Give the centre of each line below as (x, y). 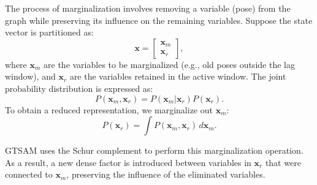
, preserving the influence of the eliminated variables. (166, 174)
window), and (30, 76)
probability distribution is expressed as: (79, 88)
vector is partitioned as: (49, 32)
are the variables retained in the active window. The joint (178, 76)
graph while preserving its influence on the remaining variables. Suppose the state (159, 20)
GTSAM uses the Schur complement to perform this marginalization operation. (154, 150)
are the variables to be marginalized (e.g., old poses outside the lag (169, 64)
